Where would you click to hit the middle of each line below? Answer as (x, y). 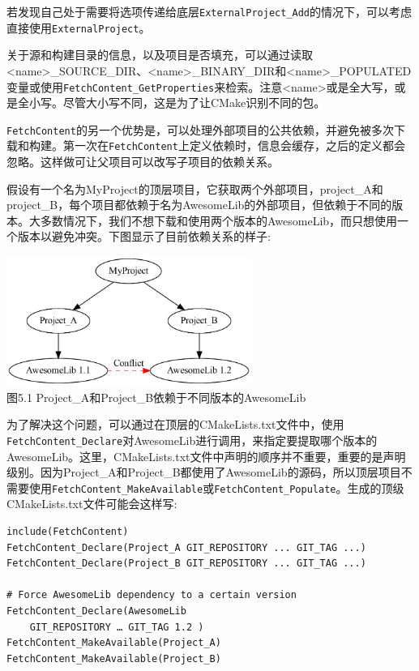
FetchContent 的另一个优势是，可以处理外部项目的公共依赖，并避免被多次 (200, 129)
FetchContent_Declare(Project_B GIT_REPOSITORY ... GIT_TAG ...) (186, 564)
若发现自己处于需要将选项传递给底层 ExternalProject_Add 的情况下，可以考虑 (209, 11)
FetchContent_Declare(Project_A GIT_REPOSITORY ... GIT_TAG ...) (186, 547)
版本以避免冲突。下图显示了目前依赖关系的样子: (144, 236)
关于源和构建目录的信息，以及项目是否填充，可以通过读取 (160, 55)
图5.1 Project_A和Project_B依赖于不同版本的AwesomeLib (156, 397)
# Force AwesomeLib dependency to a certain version (152, 595)
